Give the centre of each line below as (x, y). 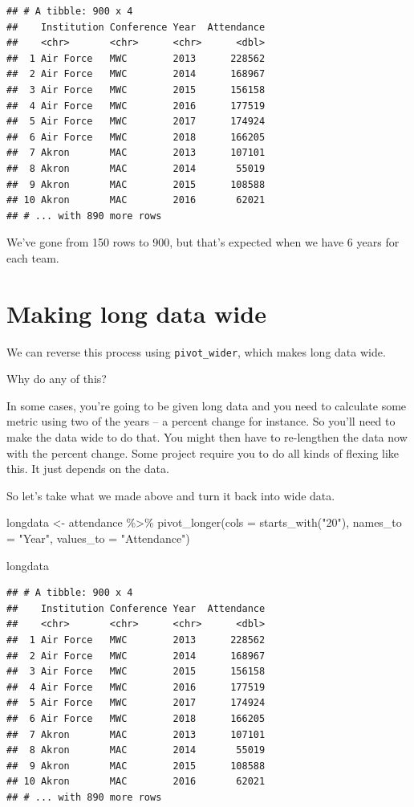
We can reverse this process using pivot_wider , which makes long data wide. (196, 351)
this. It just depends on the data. (88, 469)
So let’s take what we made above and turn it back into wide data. (171, 495)
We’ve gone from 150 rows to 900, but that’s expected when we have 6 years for (203, 242)
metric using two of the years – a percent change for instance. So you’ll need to (201, 421)
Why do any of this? (57, 379)
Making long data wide (136, 313)
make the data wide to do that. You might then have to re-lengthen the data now (207, 437)
